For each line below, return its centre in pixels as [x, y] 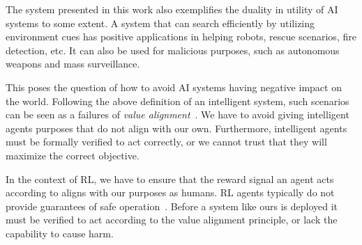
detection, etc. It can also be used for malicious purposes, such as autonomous [173, 50]
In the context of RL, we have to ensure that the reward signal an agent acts [170, 179]
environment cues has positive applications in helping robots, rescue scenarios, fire [181, 37]
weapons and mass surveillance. [73, 64]
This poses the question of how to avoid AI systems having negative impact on [174, 87]
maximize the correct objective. [73, 155]
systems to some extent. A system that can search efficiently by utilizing [160, 23]
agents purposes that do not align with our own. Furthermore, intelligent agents [176, 128]
